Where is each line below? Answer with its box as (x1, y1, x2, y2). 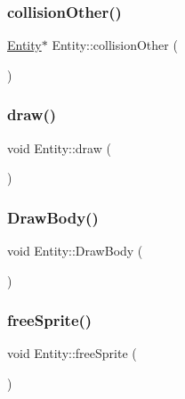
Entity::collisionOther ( (52, 36, 178, 54)
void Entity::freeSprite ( (7, 344, 137, 362)
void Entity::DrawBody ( (7, 241, 143, 260)
